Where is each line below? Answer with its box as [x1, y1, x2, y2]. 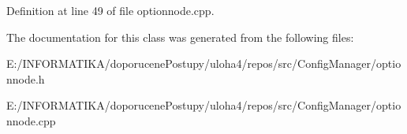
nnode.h [6, 70, 45, 87]
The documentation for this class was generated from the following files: [6, 28, 354, 45]
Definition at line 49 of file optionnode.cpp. [6, 2, 215, 18]
